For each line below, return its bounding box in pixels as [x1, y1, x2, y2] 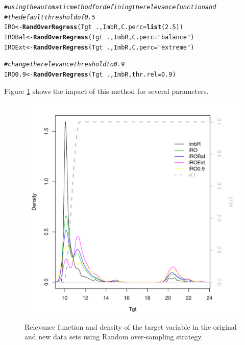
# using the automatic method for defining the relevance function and [4, 4, 216, 11]
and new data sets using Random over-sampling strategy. [24, 331, 203, 342]
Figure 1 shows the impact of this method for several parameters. [4, 85, 209, 96]
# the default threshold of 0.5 [4, 13, 96, 21]
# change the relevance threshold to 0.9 [4, 61, 125, 68]
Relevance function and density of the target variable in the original [24, 321, 237, 332]
